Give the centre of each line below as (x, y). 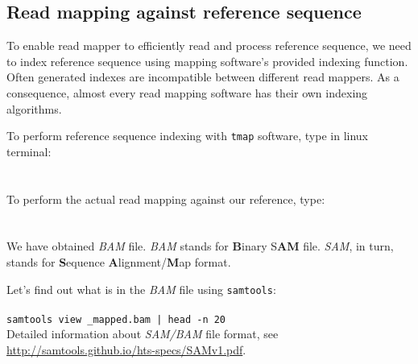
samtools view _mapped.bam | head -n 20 (116, 319)
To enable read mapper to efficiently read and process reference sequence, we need (209, 45)
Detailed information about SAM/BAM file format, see (143, 334)
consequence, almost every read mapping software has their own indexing (187, 92)
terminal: (29, 151)
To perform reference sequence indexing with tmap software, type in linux (187, 136)
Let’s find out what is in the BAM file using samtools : (141, 289)
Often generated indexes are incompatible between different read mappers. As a (203, 77)
